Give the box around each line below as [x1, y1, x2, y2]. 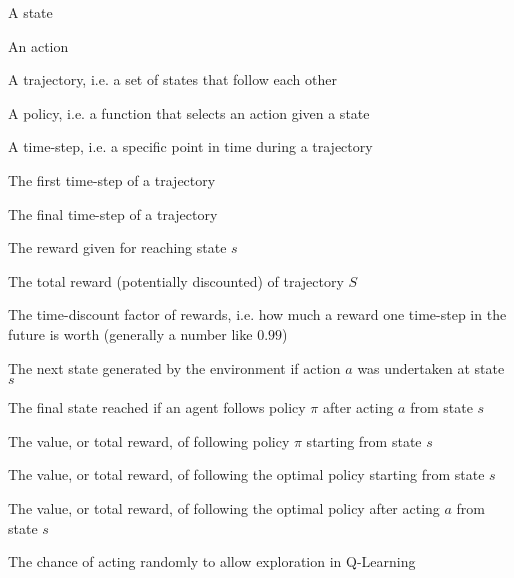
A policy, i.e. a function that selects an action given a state [8, 102, 370, 123]
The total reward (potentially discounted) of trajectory [8, 270, 344, 291]
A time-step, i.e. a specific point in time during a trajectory [8, 136, 373, 157]
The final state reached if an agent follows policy [8, 397, 306, 418]
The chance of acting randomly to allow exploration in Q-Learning [8, 551, 416, 572]
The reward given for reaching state [8, 237, 227, 258]
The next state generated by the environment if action [8, 357, 341, 378]
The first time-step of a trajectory [8, 169, 216, 190]
